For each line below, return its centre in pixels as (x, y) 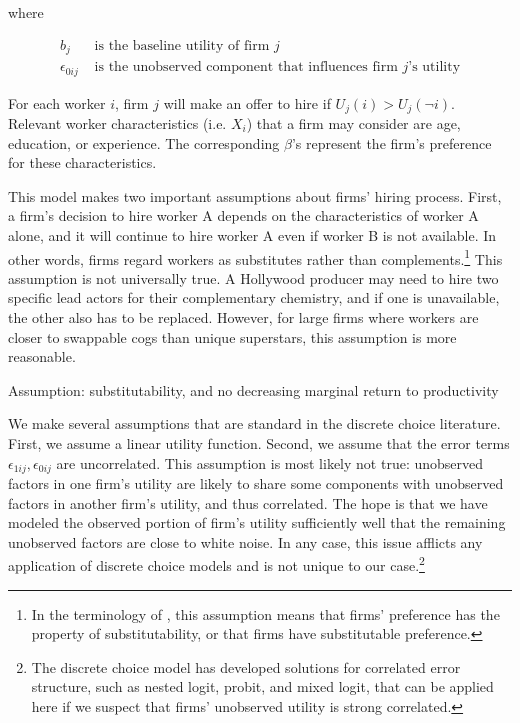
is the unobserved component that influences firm (246, 67)
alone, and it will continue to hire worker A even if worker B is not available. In (252, 234)
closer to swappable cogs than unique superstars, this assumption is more (232, 336)
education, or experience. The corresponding (144, 142)
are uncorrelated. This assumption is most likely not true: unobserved (270, 462)
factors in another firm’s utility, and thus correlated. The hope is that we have (248, 502)
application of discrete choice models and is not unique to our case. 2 (216, 564)
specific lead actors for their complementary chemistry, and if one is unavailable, (254, 297)
